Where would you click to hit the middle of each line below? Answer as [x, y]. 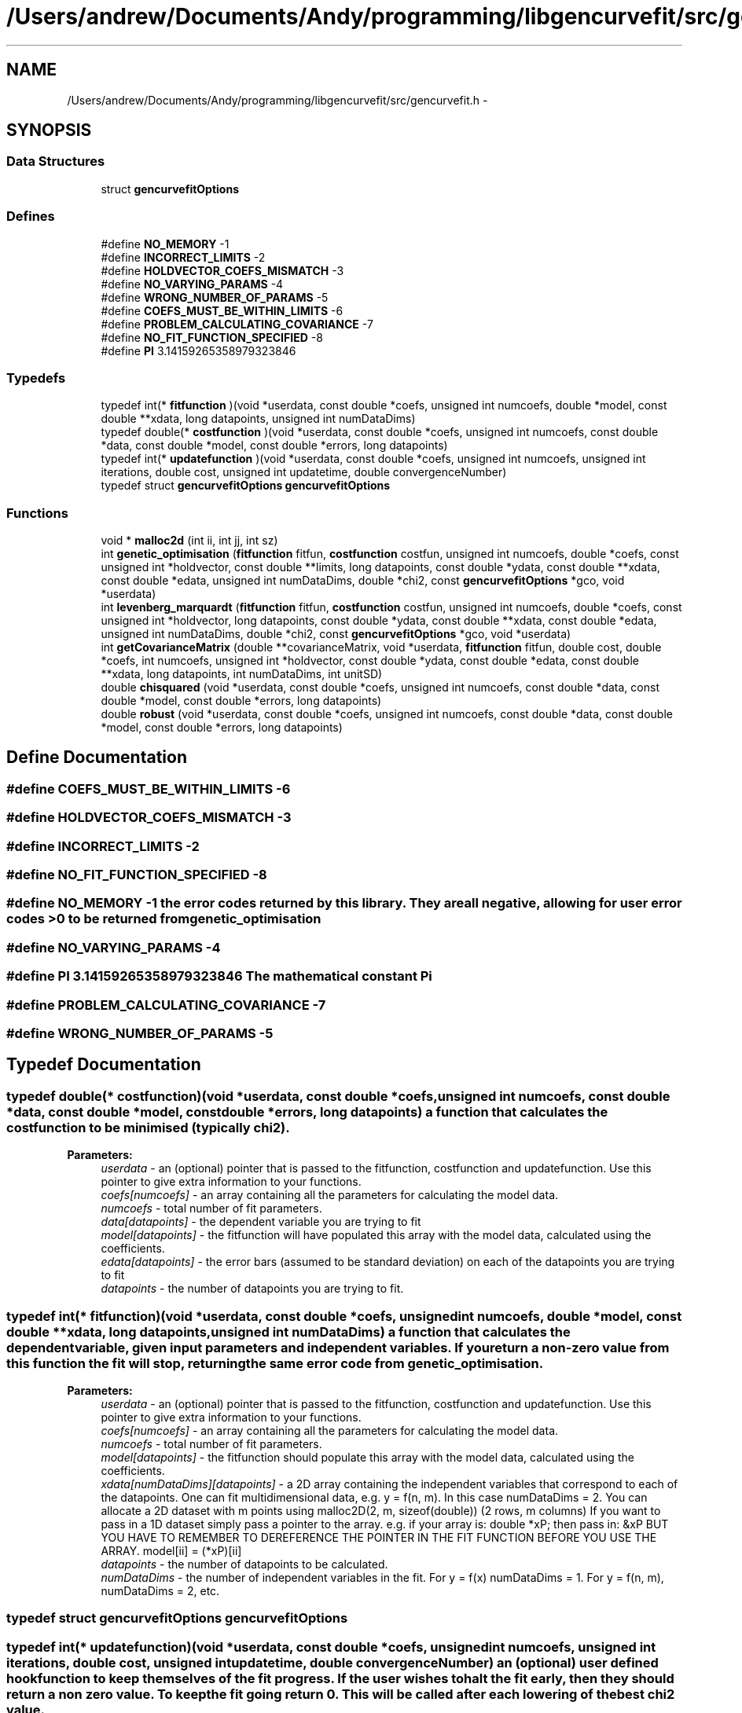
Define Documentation [97, 757]
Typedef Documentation [104, 1065]
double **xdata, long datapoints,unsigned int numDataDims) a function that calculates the [288, 1332]
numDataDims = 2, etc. [160, 1590]
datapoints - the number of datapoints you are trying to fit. [252, 1289]
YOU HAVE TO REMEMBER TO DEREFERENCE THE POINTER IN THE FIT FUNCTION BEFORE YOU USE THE [379, 1537]
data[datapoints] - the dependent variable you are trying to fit [261, 1222]
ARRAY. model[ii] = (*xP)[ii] [171, 1550]
